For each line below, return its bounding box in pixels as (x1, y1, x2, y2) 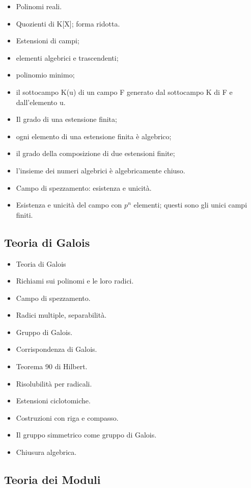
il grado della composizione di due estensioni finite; (16, 148, 175, 159)
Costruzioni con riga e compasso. (16, 412, 119, 423)
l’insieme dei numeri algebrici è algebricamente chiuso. (16, 165, 185, 175)
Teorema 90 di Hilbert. (16, 361, 88, 372)
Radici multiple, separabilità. (16, 310, 107, 320)
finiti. (16, 209, 33, 220)
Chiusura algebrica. (16, 447, 77, 457)
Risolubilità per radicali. (16, 378, 92, 389)
